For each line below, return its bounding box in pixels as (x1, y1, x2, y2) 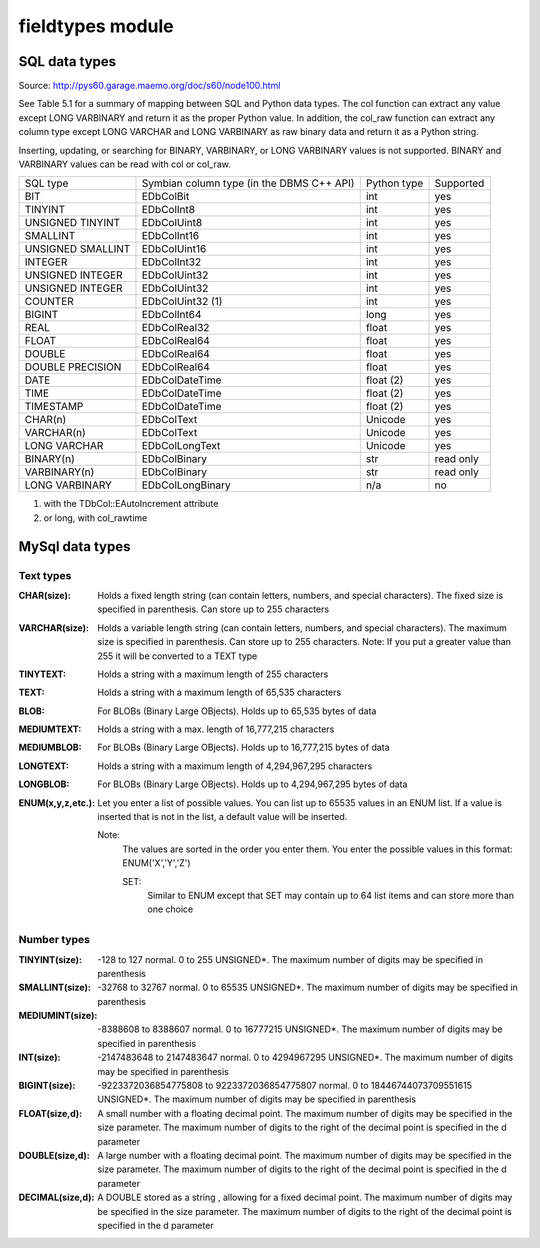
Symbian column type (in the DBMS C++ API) (141, 176, 355, 190)
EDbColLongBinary (141, 478, 231, 492)
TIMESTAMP (24, 400, 84, 414)
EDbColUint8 (141, 216, 203, 230)
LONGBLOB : (18, 778, 70, 790)
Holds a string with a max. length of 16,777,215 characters (97, 723, 335, 735)
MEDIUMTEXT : (18, 723, 82, 735)
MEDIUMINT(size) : (18, 1010, 98, 1022)
